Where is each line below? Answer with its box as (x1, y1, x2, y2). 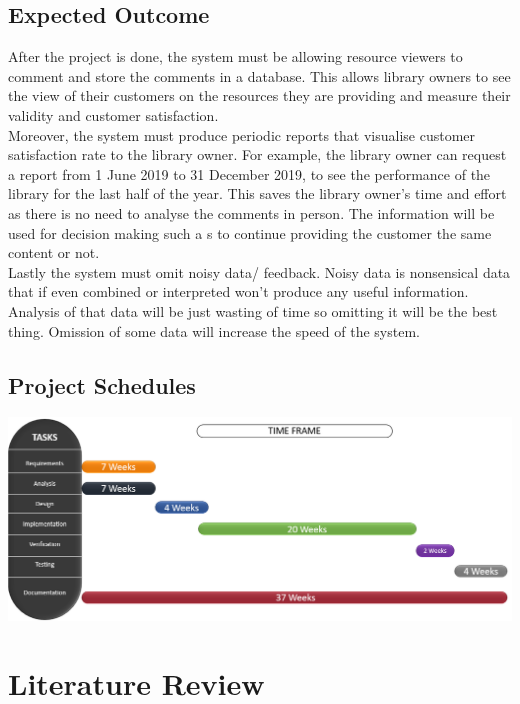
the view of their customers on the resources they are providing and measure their (8, 85, 511, 106)
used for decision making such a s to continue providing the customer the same (8, 222, 492, 243)
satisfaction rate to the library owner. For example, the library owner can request (8, 144, 507, 165)
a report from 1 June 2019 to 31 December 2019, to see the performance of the (8, 163, 491, 184)
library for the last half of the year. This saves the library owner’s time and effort (8, 183, 507, 204)
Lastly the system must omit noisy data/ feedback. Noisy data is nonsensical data (8, 261, 511, 282)
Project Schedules (8, 369, 196, 400)
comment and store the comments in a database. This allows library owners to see (8, 65, 511, 86)
